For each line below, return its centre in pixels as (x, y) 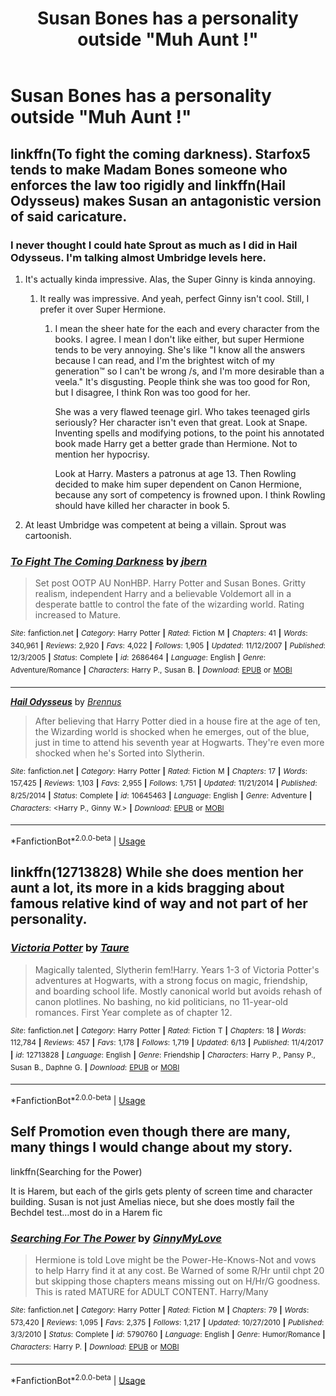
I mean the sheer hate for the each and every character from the (187, 328)
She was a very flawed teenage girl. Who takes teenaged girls (182, 411)
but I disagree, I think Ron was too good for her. (152, 392)
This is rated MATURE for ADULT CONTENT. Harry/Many (151, 1292)
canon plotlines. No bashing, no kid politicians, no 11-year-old (161, 1001)
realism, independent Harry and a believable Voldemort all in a (163, 594)
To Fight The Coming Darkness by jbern (109, 561)
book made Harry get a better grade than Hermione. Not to (176, 443)
